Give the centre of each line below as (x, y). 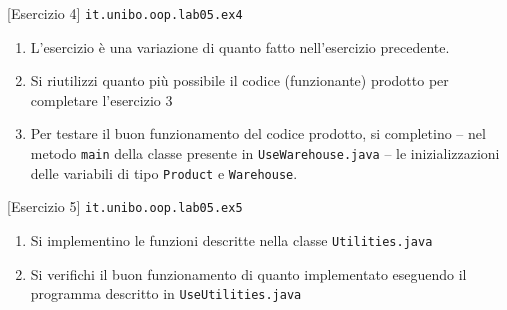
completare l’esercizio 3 (101, 99)
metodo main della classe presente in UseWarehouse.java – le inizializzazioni (265, 153)
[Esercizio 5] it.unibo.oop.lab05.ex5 (125, 206)
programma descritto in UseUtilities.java (166, 293)
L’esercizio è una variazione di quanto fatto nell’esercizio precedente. (240, 46)
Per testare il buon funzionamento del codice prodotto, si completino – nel (258, 133)
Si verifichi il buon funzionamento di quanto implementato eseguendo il (248, 273)
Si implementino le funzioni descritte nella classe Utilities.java (231, 240)
